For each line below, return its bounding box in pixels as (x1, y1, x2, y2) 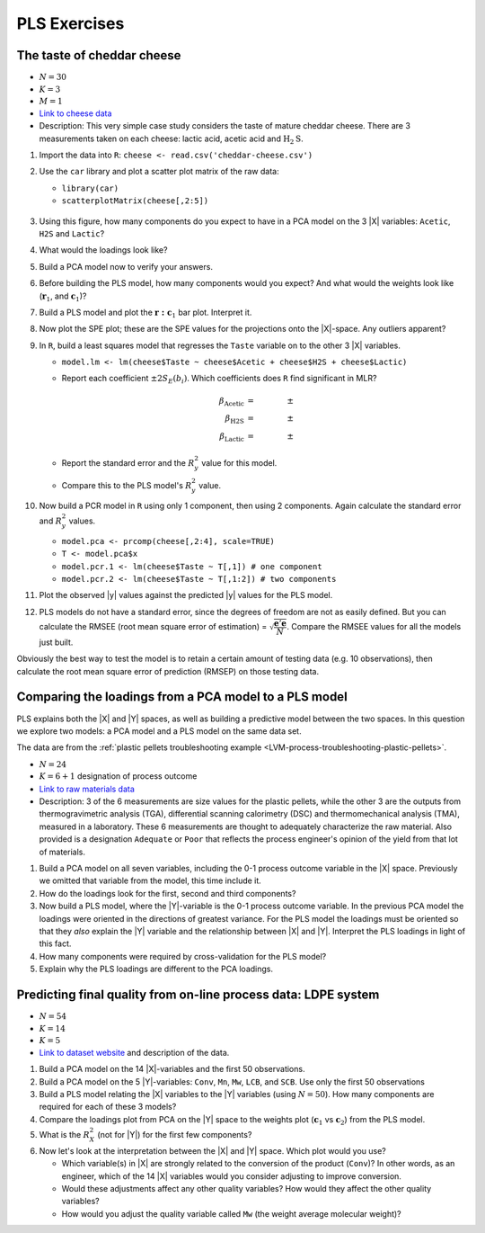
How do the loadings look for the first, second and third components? (39, 888, 296, 898)
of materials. (39, 846, 85, 857)
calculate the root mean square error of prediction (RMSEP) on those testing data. (16, 666, 319, 676)
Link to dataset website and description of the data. (39, 1047, 230, 1058)
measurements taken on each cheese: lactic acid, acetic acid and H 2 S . (39, 133, 304, 146)
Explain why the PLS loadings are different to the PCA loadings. (39, 963, 274, 975)
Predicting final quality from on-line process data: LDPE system (16, 987, 380, 1002)
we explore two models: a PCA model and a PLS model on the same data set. (16, 725, 302, 737)
